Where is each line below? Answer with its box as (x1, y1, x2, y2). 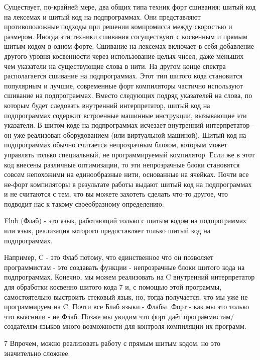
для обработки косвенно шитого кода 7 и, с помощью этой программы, (4, 282, 222, 292)
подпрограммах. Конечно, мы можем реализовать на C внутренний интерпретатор (4, 272, 255, 282)
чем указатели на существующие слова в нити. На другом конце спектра (4, 60, 226, 71)
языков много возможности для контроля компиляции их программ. (39, 321, 246, 331)
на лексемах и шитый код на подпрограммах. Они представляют (4, 11, 201, 22)
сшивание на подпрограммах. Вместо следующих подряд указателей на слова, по (4, 90, 252, 101)
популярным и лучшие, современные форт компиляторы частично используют (4, 80, 243, 91)
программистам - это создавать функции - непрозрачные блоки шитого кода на (4, 261, 245, 272)
